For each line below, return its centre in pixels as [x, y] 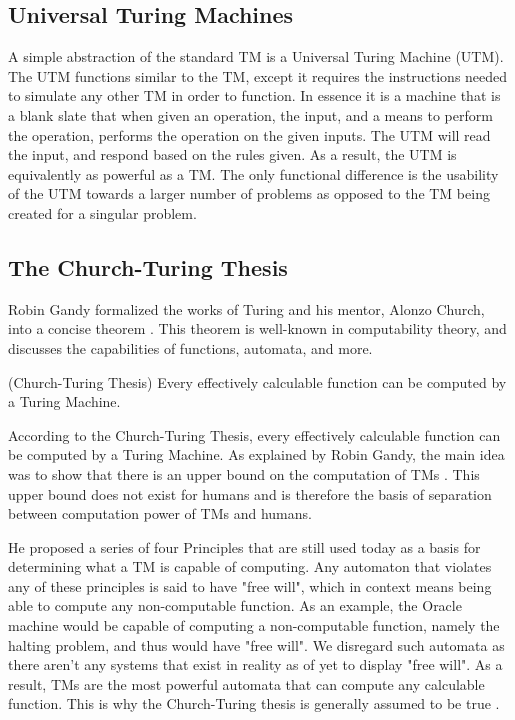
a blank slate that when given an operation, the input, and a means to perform [250, 114]
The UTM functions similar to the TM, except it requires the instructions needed [258, 75]
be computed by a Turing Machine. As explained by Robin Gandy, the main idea [256, 454]
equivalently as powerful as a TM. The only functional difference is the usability [253, 173]
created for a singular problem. [102, 212]
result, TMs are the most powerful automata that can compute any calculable [246, 683]
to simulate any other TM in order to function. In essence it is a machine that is [254, 95]
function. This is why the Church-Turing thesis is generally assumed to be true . [254, 703]
